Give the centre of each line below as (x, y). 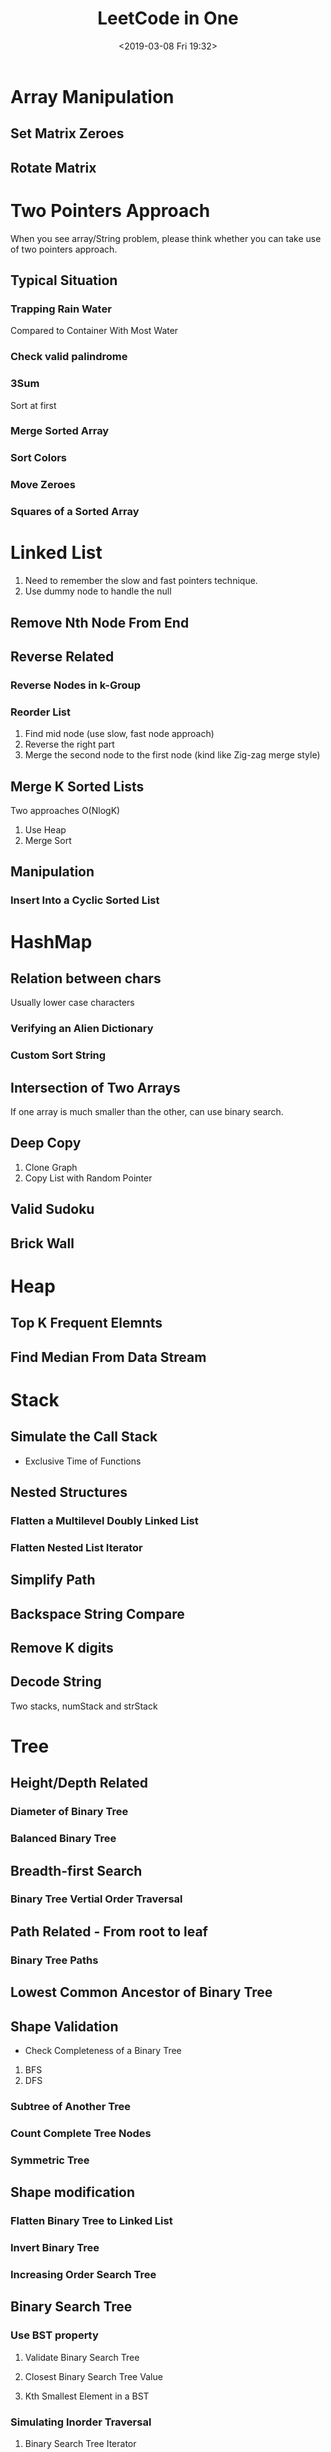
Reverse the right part (69, 744)
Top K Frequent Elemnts (86, 1323)
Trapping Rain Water (61, 309)
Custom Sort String (58, 1055)
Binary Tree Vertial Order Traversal (96, 1899)
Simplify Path (53, 1580)
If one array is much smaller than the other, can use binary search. (147, 1111)
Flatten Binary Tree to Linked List (91, 2221)
